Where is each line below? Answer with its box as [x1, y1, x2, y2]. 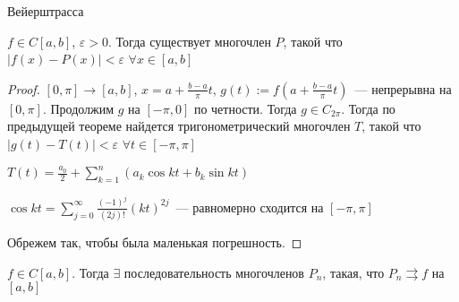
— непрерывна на [354, 79, 452, 98]
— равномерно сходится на [175, 197, 324, 216]
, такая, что [322, 263, 385, 281]
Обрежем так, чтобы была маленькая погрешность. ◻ [7, 233, 302, 252]
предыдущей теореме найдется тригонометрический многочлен [7, 116, 351, 135]
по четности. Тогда [193, 99, 297, 117]
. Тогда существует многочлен [108, 31, 271, 50]
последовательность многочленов [123, 263, 304, 281]
